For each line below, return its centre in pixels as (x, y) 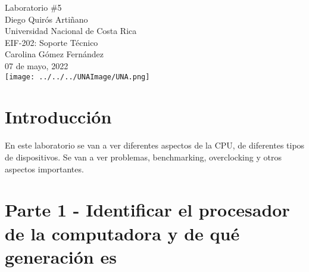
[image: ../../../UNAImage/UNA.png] (77, 77)
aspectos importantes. (44, 169)
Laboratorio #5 (33, 7)
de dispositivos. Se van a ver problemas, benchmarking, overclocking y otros (143, 157)
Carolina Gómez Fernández (54, 54)
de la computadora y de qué (122, 233)
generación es (61, 256)
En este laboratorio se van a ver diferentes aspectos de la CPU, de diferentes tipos (155, 145)
